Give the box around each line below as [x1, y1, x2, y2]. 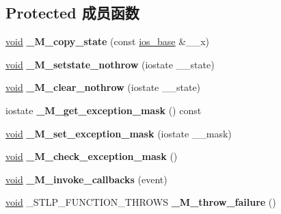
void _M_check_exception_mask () [5, 149, 178, 163]
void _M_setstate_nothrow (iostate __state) [5, 57, 215, 71]
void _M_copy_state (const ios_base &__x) [5, 34, 209, 49]
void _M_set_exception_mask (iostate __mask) [5, 126, 232, 140]
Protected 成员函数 [5, 2, 139, 23]
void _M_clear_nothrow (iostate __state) [5, 80, 201, 94]
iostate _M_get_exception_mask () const [5, 103, 202, 117]
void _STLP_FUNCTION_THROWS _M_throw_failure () [5, 195, 276, 209]
